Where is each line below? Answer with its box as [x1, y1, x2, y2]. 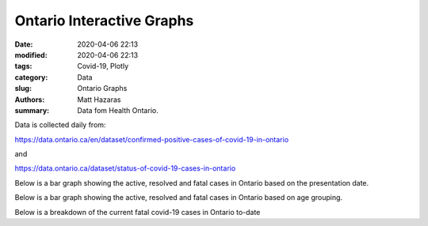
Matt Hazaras [77, 95, 121, 104]
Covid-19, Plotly [77, 62, 129, 71]
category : [14, 72, 48, 82]
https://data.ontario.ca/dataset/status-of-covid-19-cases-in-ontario [14, 164, 236, 173]
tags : [14, 62, 32, 71]
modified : [14, 50, 48, 59]
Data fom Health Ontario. [77, 105, 159, 115]
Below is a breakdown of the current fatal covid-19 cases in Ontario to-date [14, 207, 261, 217]
